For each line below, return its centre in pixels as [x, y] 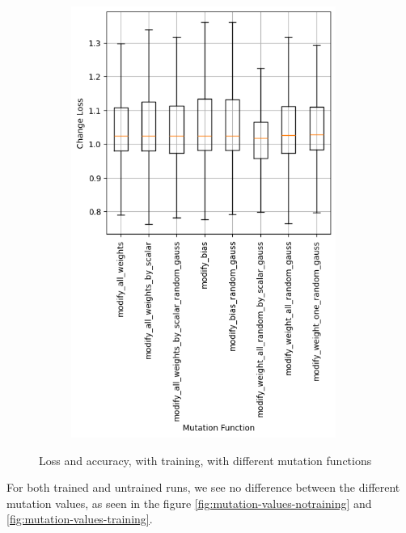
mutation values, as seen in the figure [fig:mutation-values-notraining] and [189, 503]
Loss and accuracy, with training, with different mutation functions [205, 460]
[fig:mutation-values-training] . [80, 519]
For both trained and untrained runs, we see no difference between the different [203, 487]
